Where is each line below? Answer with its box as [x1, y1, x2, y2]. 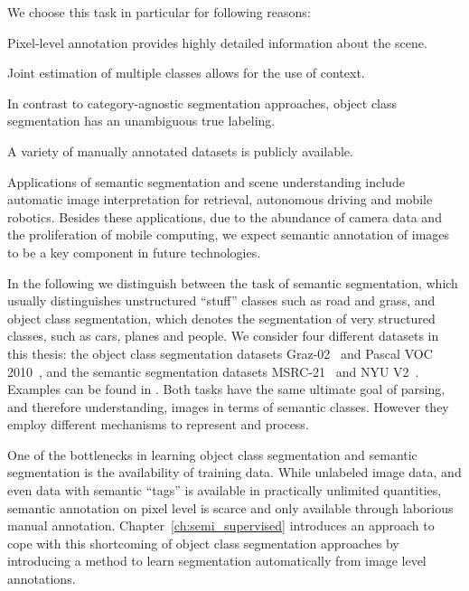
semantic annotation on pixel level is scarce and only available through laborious [7, 498, 454, 517]
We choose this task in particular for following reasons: [7, 3, 311, 21]
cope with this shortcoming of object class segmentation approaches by [7, 533, 399, 552]
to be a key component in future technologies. [7, 242, 261, 261]
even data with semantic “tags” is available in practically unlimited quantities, [7, 481, 442, 500]
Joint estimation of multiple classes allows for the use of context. [7, 63, 365, 82]
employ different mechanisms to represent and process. [7, 415, 309, 434]
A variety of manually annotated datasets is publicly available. [7, 141, 353, 160]
